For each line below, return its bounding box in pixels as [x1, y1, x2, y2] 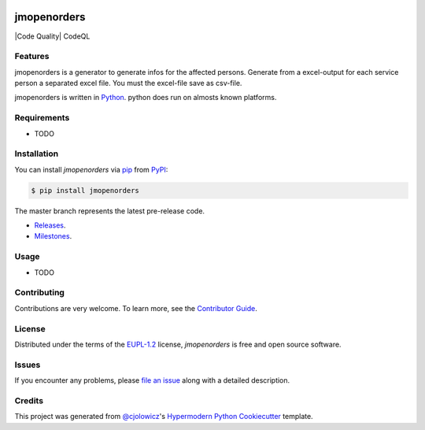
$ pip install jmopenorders [31, 186, 139, 195]
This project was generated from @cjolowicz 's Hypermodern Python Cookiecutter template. [14, 412, 314, 421]
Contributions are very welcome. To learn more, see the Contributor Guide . [14, 303, 257, 313]
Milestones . [34, 232, 72, 241]
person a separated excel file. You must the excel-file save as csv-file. [14, 79, 242, 88]
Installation [14, 148, 59, 159]
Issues [14, 359, 41, 370]
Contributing [14, 287, 65, 298]
